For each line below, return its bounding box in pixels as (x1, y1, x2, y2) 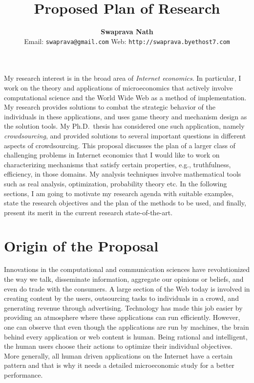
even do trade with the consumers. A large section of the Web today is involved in (4, 283, 250, 293)
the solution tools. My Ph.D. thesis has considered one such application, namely (4, 121, 245, 131)
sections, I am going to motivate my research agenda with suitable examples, (4, 188, 234, 198)
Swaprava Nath (101, 26, 153, 37)
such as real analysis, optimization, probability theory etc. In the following (4, 178, 227, 188)
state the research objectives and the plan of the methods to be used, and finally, (4, 198, 246, 208)
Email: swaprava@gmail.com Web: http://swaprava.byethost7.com (24, 36, 230, 46)
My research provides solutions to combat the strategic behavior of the (4, 102, 216, 112)
